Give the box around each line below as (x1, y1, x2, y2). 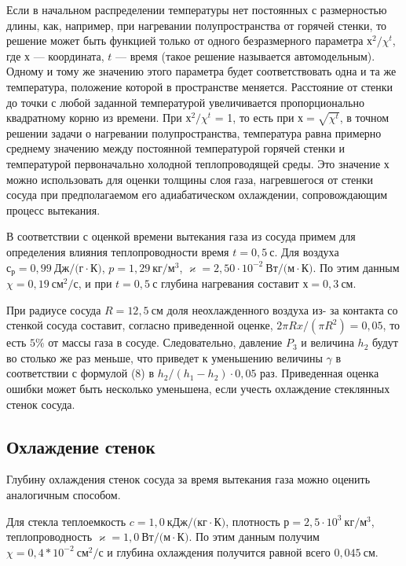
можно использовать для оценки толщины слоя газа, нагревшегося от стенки (6, 171, 374, 187)
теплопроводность (6, 528, 93, 545)
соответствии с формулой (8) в (6, 365, 155, 381)
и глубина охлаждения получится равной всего (107, 543, 331, 560)
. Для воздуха (274, 244, 339, 260)
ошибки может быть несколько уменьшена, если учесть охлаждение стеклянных (6, 380, 390, 397)
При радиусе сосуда (6, 301, 101, 318)
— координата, (33, 47, 104, 64)
